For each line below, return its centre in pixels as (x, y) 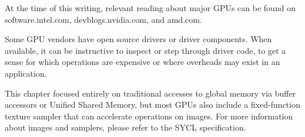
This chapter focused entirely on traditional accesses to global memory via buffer (150, 93)
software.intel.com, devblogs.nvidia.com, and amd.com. (103, 19)
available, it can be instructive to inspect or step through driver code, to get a (145, 50)
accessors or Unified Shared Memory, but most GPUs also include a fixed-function (152, 105)
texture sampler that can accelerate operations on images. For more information (149, 116)
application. (26, 73)
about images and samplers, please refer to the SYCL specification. (125, 127)
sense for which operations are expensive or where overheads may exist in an (143, 62)
